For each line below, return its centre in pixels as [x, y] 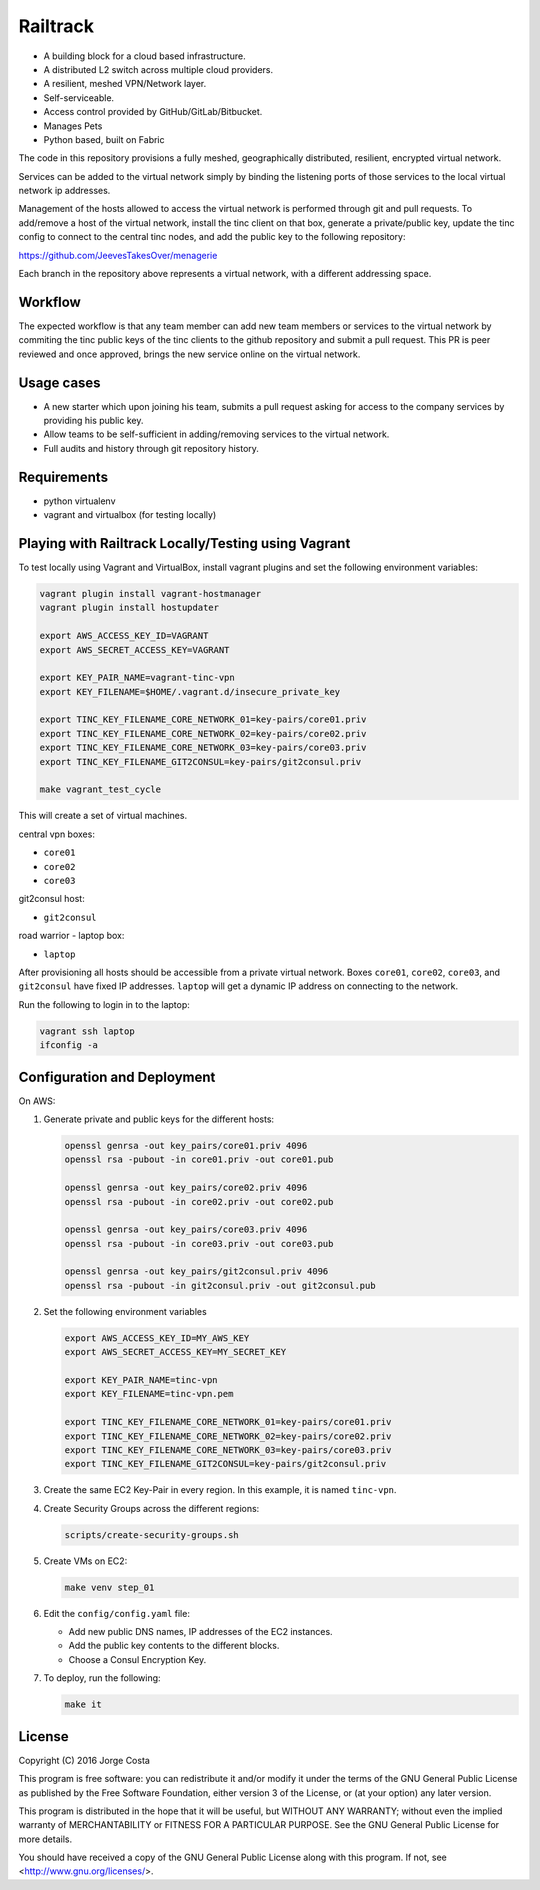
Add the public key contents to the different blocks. [174, 1646]
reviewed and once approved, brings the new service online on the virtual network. [189, 354]
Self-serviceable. [79, 97]
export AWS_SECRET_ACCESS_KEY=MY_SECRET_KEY [175, 1352]
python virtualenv [79, 501]
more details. [45, 1839]
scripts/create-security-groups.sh [151, 1534]
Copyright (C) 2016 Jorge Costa [84, 1760]
